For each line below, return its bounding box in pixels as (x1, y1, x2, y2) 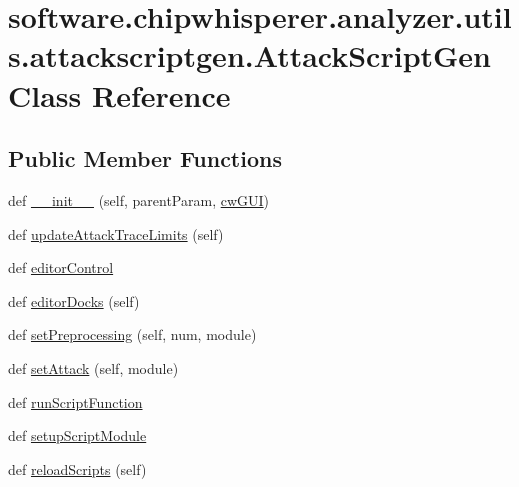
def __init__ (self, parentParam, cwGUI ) (8, 189, 270, 210)
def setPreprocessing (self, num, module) (8, 324, 257, 345)
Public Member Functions (8, 143, 282, 174)
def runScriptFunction (8, 391, 143, 412)
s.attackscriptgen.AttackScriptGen (8, 35, 492, 76)
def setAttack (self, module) (8, 357, 179, 378)
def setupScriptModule (8, 425, 147, 446)
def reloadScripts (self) (8, 458, 147, 479)
